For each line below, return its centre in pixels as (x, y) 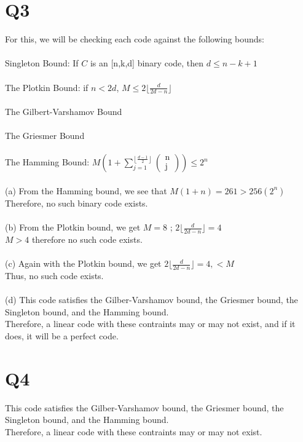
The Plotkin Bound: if (47, 87)
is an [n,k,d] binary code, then (147, 63)
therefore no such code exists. (87, 239)
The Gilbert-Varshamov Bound (64, 111)
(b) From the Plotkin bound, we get (73, 227)
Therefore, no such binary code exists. (77, 203)
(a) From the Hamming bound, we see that (86, 190)
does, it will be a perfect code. (62, 335)
